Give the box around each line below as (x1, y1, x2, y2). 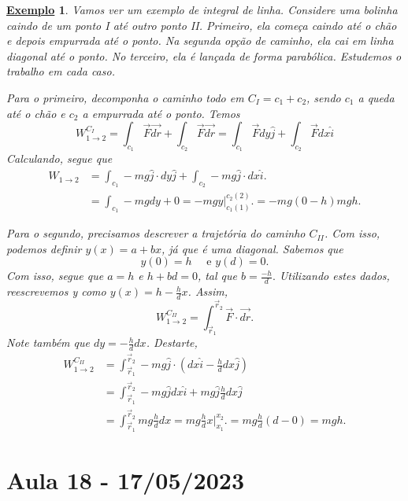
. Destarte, (146, 334, 198, 351)
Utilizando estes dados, (279, 267, 390, 284)
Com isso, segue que (6, 267, 104, 284)
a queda (358, 89, 395, 105)
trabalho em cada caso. (6, 63, 115, 79)
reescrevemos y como (6, 283, 106, 300)
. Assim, (187, 283, 228, 300)
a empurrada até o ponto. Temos (82, 105, 240, 121)
